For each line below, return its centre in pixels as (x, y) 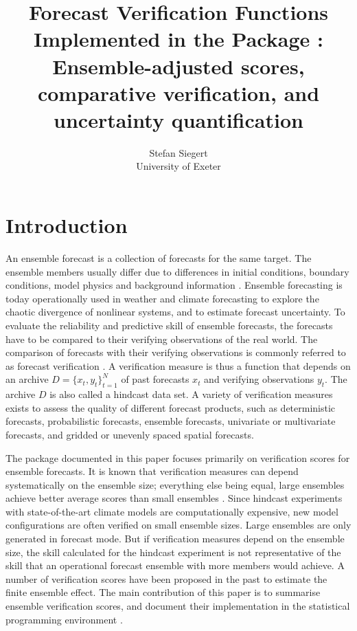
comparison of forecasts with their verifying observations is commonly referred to (176, 352)
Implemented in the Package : (178, 39)
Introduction (67, 225)
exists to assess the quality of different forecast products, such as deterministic (171, 407)
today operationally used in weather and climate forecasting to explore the (162, 298)
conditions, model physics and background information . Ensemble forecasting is (174, 285)
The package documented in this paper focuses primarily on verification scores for (178, 457)
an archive (27, 379)
